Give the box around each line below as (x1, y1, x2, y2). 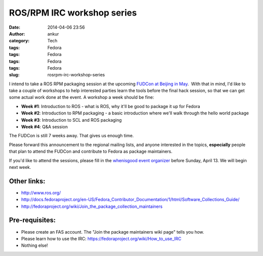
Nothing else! (21, 242, 48, 248)
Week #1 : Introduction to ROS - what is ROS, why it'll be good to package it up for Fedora (21, 103, 201, 109)
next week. (9, 164, 31, 170)
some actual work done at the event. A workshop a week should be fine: (9, 94, 154, 100)
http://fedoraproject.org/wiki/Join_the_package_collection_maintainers (21, 203, 163, 209)
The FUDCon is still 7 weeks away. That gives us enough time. (9, 133, 134, 139)
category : (9, 38, 30, 44)
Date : (9, 24, 20, 30)
